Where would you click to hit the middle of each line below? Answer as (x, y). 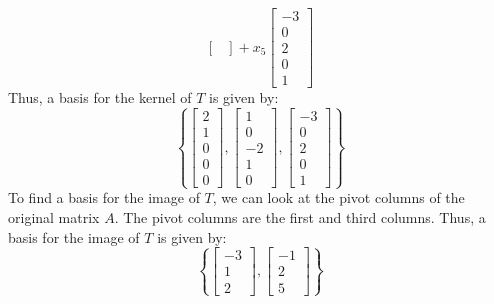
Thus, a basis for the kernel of (100, 97)
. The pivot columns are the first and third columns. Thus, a (300, 216)
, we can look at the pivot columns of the (338, 197)
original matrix (54, 216)
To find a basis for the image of (104, 197)
